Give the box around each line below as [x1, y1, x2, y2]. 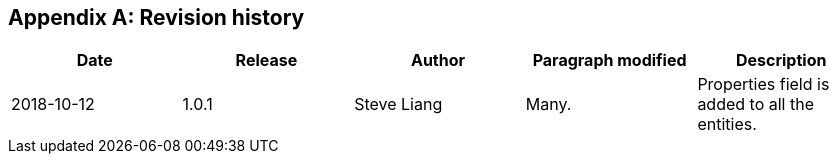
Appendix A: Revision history [8, 5, 305, 30]
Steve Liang [354, 94, 443, 115]
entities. [697, 114, 757, 135]
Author [410, 50, 466, 71]
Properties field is [697, 74, 830, 95]
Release [235, 50, 298, 71]
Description [735, 50, 827, 71]
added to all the [697, 94, 815, 115]
